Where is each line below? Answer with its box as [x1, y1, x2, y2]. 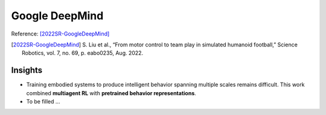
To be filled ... [26, 98, 60, 105]
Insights [11, 65, 43, 75]
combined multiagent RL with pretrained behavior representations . [26, 89, 196, 96]
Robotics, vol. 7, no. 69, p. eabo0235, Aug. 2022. [22, 49, 144, 57]
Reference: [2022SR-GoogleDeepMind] [11, 30, 110, 37]
